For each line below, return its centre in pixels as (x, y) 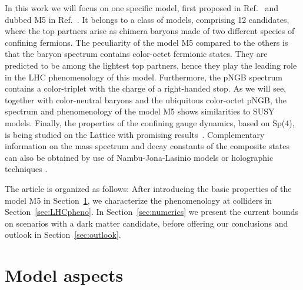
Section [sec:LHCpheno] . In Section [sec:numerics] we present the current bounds (151, 212)
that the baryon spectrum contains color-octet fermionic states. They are (136, 54)
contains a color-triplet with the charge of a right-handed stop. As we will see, (145, 88)
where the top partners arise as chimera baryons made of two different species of (150, 31)
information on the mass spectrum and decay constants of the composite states (147, 146)
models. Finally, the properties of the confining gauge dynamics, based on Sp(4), (150, 122)
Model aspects (64, 275)
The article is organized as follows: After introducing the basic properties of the (148, 188)
